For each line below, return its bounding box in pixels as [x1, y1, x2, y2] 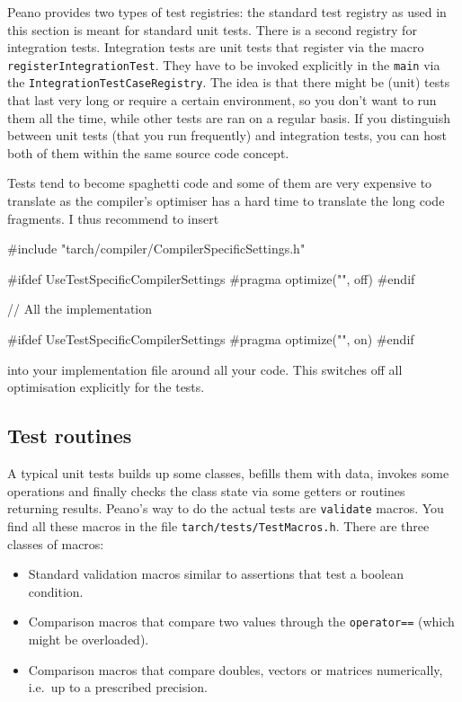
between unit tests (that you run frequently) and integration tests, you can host [7, 126, 447, 145]
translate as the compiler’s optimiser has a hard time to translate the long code [7, 191, 445, 210]
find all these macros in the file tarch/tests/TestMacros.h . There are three [7, 516, 430, 535]
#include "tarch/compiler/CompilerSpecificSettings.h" [7, 239, 306, 258]
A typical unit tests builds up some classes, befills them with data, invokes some [7, 464, 449, 483]
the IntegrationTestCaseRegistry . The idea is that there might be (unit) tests [7, 73, 450, 92]
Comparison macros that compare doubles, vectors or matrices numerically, [28, 660, 443, 679]
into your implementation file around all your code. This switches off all [7, 360, 403, 378]
